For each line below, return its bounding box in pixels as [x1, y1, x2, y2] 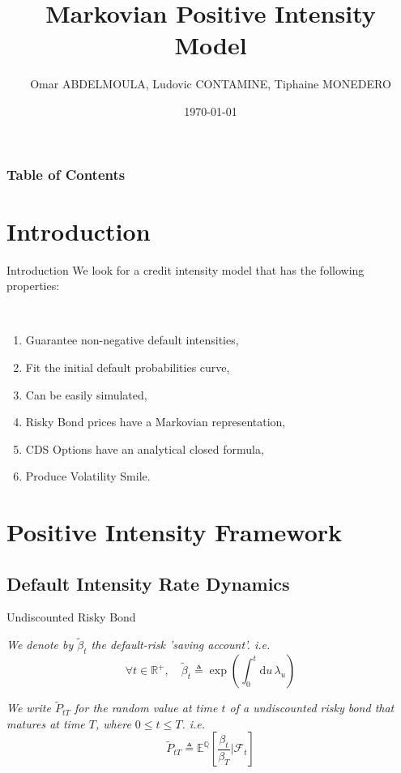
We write [6, 699, 51, 716]
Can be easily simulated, [25, 386, 147, 403]
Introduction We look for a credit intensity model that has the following [6, 261, 365, 278]
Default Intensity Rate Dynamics [6, 570, 290, 596]
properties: [6, 277, 60, 294]
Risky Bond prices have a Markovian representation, [25, 413, 286, 430]
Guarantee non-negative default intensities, [25, 331, 239, 348]
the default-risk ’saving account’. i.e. [91, 636, 271, 653]
